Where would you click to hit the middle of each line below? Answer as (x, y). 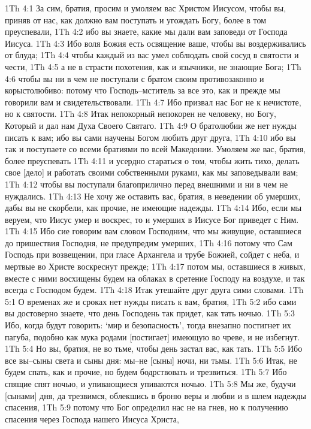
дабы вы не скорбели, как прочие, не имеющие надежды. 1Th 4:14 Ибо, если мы (153, 208)
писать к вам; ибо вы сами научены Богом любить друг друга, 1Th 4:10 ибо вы (150, 137)
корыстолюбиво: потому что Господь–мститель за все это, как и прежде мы (143, 90)
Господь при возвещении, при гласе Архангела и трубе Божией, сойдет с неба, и (152, 254)
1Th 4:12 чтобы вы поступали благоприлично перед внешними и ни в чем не (147, 184)
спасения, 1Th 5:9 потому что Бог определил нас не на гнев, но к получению (147, 407)
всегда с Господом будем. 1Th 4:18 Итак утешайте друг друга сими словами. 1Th (154, 290)
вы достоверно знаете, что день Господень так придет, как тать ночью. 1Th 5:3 (150, 313)
